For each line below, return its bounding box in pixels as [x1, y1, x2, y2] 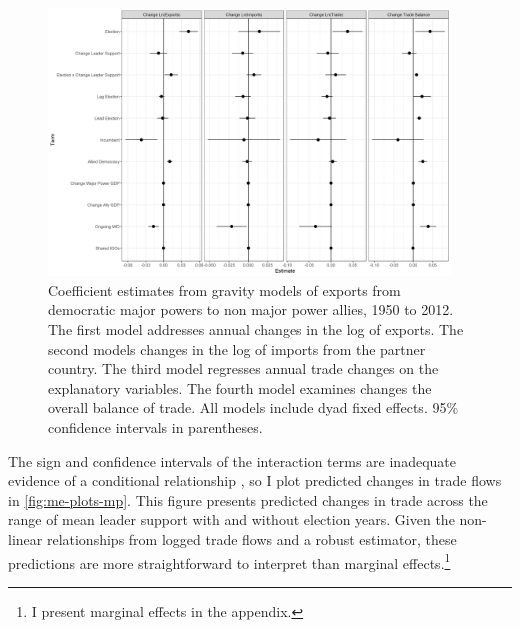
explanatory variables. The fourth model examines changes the [48, 377, 432, 398]
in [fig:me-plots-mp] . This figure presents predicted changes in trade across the [8, 489, 488, 510]
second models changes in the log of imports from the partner [48, 338, 426, 359]
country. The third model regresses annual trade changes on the [48, 358, 439, 379]
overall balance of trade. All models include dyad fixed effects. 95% [48, 397, 459, 418]
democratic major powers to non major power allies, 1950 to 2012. [48, 299, 454, 320]
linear [8, 528, 43, 549]
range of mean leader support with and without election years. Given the [8, 509, 455, 530]
